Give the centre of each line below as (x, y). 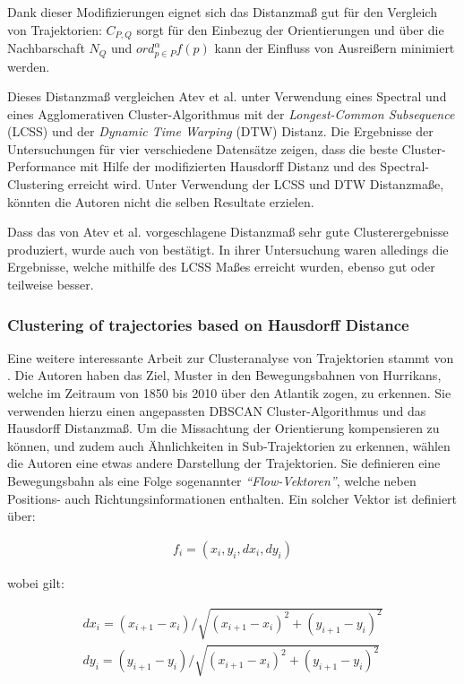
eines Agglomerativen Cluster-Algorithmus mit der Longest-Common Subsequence (231, 113)
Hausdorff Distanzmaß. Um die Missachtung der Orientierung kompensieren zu (223, 428)
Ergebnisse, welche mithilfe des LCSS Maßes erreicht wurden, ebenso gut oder (221, 267)
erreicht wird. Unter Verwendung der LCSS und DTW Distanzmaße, (256, 184)
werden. (29, 66)
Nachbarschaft (46, 48)
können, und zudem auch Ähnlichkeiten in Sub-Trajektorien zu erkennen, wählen (229, 445)
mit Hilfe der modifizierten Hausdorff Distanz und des (228, 166)
